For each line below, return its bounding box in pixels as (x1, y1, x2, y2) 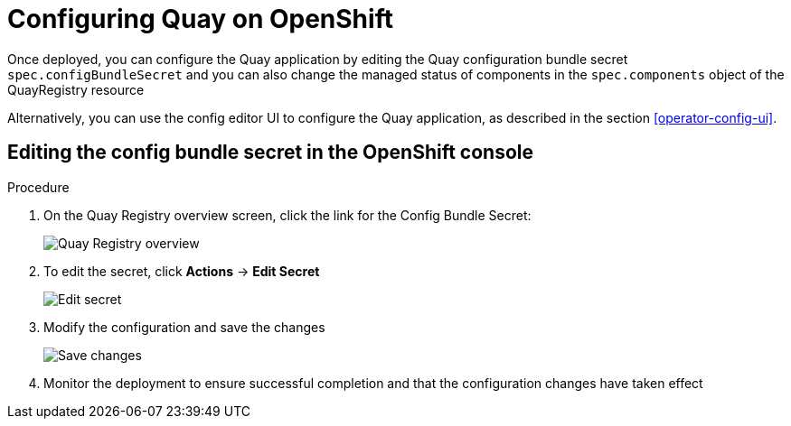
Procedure (7, 179, 70, 195)
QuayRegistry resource (7, 81, 145, 97)
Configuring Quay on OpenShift (7, 4, 393, 34)
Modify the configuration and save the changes (43, 319, 325, 335)
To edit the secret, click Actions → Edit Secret (43, 263, 320, 279)
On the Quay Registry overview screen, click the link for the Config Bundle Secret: (43, 207, 532, 223)
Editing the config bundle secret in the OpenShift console (7, 141, 533, 164)
